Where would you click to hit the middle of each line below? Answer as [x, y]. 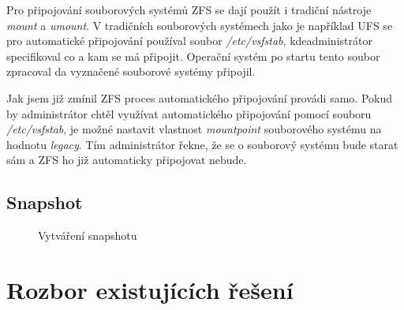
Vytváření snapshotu [88, 235]
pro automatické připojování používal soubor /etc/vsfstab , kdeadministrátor [189, 41]
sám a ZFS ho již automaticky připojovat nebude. [127, 160]
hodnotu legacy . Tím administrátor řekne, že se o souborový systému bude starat [202, 144]
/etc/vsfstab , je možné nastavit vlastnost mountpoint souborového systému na [194, 129]
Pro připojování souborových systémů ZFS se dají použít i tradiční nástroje [189, 9]
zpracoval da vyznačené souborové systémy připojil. [131, 71]
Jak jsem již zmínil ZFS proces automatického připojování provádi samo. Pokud [200, 97]
